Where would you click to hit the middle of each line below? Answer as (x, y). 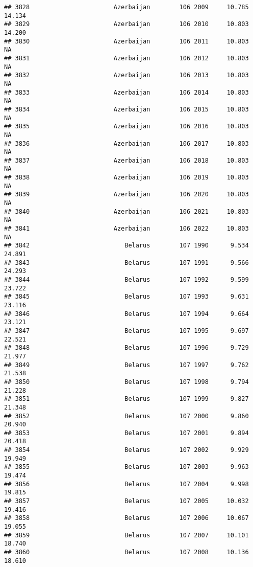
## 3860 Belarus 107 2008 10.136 (127, 552)
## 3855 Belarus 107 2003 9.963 (127, 467)
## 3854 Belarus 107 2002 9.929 (127, 450)
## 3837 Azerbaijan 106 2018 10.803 (127, 160)
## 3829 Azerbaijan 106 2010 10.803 (127, 24)
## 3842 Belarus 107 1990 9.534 (127, 246)
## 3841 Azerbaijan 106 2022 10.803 (127, 229)
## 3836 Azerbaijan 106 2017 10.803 (127, 143)
